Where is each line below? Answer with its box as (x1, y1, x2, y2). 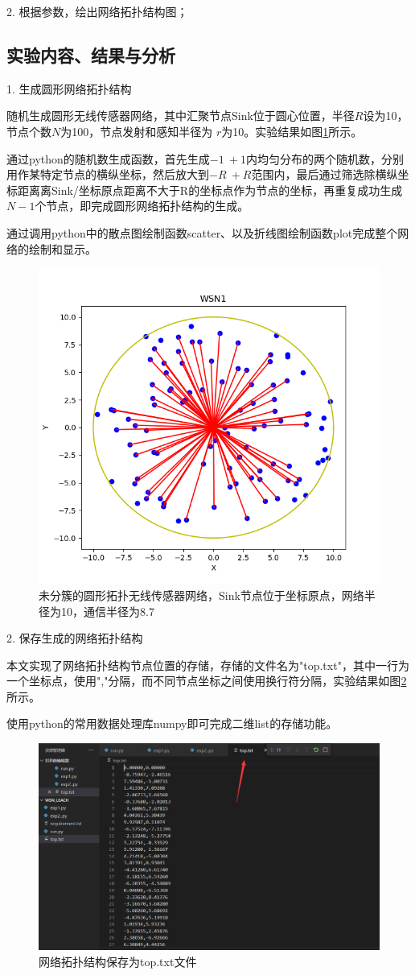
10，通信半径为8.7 (60, 602, 154, 619)
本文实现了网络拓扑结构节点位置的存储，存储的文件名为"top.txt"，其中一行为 (6, 656, 409, 673)
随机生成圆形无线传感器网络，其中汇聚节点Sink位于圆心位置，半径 (6, 107, 355, 124)
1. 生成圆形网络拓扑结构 (6, 80, 132, 97)
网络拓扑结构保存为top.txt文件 (39, 952, 197, 969)
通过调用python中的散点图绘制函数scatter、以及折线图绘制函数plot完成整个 (6, 224, 398, 241)
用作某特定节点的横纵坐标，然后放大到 (6, 166, 209, 183)
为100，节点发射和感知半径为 (60, 122, 213, 139)
